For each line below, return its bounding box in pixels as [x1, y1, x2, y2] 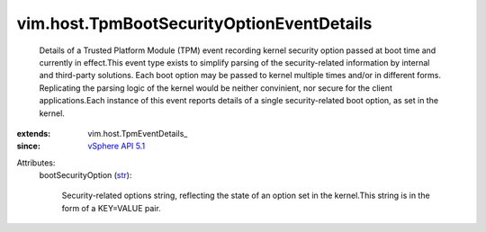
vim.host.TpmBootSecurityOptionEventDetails [16, 13, 373, 33]
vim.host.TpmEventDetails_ [87, 128, 188, 138]
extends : [16, 128, 51, 138]
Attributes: [16, 157, 56, 168]
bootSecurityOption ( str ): [39, 170, 132, 181]
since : [16, 140, 40, 152]
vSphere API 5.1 [87, 140, 146, 152]
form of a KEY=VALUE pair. [61, 202, 161, 213]
